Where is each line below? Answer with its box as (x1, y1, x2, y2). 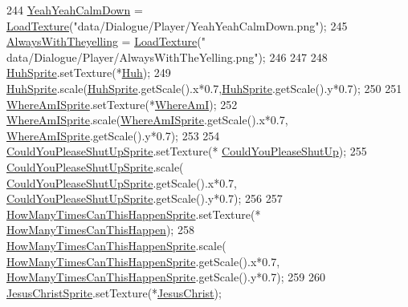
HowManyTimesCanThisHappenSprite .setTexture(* (6, 205, 261, 222)
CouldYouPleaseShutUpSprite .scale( (6, 158, 184, 175)
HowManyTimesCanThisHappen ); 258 (6, 221, 194, 238)
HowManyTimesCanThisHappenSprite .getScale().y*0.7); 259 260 (6, 269, 325, 285)
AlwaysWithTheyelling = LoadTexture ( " (6, 33, 206, 50)
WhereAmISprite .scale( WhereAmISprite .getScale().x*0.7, (6, 111, 288, 128)
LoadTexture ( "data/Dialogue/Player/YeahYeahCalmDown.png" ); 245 (6, 17, 348, 34)
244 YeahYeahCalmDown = (6, 2, 143, 18)
